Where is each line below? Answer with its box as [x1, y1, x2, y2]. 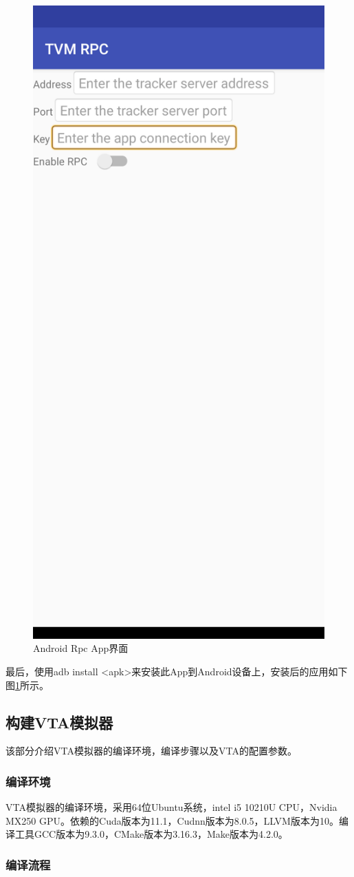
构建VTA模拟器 [5, 711, 113, 732]
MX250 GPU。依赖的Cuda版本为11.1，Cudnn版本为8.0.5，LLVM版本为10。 [5, 813, 339, 827]
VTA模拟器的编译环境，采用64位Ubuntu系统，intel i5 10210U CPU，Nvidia [5, 800, 338, 814]
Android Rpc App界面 [33, 641, 129, 655]
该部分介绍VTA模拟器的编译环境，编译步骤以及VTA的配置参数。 [5, 743, 297, 758]
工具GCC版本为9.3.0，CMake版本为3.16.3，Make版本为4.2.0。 [14, 827, 288, 841]
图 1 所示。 [5, 677, 49, 692]
